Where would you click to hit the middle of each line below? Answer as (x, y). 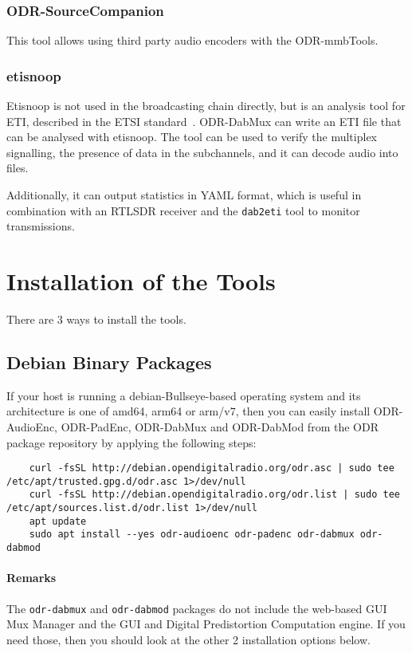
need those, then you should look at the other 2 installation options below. (188, 639)
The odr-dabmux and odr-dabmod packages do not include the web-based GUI (197, 608)
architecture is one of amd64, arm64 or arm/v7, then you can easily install (188, 411)
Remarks (31, 578)
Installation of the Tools (141, 281)
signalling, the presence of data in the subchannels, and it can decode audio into (202, 152)
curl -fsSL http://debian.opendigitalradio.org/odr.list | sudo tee (214, 495)
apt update (58, 521)
